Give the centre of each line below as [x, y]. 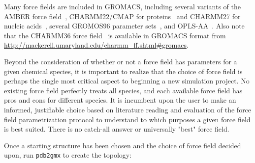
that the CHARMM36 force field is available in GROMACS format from [115, 35]
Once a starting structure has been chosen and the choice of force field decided [123, 145]
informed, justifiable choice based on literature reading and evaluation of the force [128, 109]
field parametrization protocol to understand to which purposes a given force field [127, 119]
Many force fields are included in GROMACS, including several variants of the [122, 6]
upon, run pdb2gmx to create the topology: [68, 155]
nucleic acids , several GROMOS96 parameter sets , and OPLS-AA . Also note [124, 26]
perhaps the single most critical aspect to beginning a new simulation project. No [127, 81]
